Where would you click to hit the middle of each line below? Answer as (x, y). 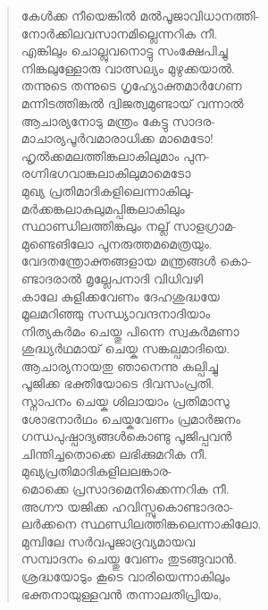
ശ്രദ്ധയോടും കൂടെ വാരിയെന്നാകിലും (126, 576)
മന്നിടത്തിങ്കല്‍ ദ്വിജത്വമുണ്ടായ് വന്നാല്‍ (132, 102)
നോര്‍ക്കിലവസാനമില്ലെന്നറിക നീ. (119, 33)
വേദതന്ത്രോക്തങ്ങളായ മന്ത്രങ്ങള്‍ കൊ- (136, 261)
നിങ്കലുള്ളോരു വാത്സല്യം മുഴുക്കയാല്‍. (128, 68)
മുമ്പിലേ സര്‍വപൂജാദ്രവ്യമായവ (108, 541)
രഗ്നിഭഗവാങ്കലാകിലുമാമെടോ (106, 173)
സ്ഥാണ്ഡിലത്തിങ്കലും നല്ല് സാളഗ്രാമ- (129, 226)
